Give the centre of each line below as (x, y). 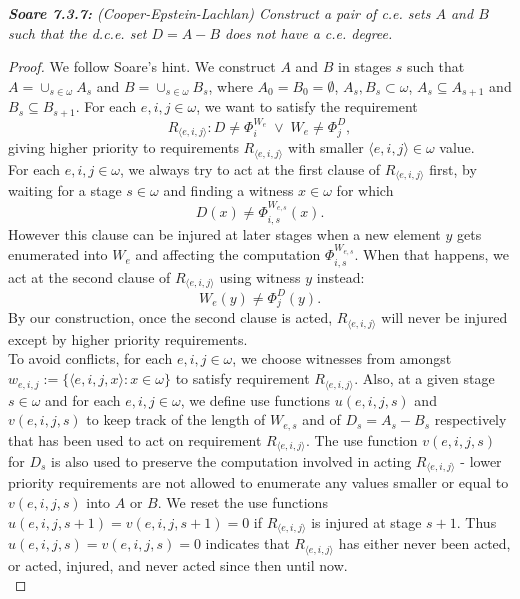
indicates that (247, 543)
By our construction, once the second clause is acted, (170, 317)
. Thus (476, 521)
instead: (340, 276)
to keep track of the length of (176, 419)
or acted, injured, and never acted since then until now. (178, 564)
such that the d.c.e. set (77, 32)
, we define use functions (255, 399)
